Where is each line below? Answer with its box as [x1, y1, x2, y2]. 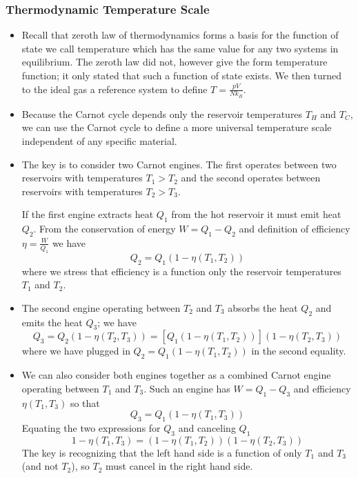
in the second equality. [251, 343, 346, 358]
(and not [21, 459, 59, 473]
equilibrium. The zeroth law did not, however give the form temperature [21, 54, 328, 69]
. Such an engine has [143, 381, 230, 395]
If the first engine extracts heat [21, 207, 154, 221]
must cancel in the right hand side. [105, 459, 253, 473]
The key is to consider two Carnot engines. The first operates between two [21, 157, 337, 171]
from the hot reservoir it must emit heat [171, 207, 341, 221]
